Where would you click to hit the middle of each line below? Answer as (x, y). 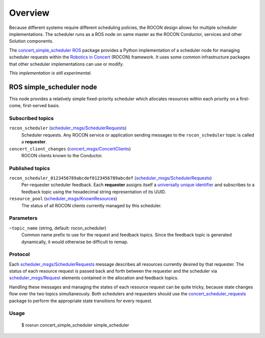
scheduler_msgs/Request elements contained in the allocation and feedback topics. (94, 278)
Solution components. (31, 41)
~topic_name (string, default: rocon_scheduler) (58, 228)
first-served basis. (41, 106)
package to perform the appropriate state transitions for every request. (81, 301)
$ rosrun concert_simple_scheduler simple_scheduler (75, 325)
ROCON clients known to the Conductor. (62, 155)
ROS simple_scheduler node (53, 87)
